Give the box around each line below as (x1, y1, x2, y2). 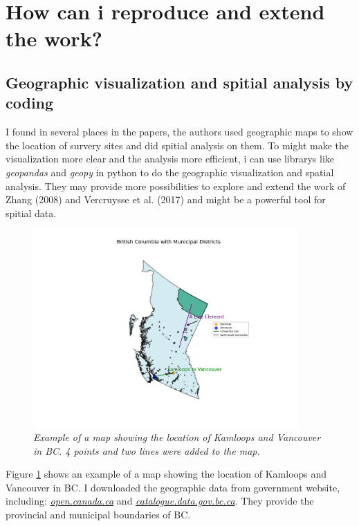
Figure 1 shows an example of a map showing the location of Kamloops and (6, 467, 327, 481)
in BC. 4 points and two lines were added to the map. (33, 443, 260, 458)
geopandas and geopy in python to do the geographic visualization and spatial (6, 165, 334, 179)
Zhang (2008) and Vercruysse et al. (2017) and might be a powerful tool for (6, 192, 326, 207)
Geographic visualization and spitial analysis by (6, 71, 353, 93)
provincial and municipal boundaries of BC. (6, 507, 191, 522)
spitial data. (6, 205, 57, 220)
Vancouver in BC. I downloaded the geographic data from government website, (6, 480, 340, 494)
